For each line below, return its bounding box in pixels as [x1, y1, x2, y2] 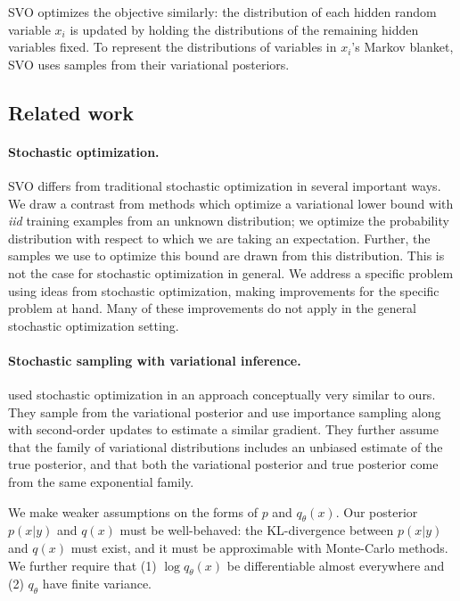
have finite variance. [42, 574, 152, 593]
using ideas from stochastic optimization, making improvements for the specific [8, 281, 439, 300]
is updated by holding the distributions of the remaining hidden [70, 20, 419, 38]
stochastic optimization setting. [8, 316, 179, 334]
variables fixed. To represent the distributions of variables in [8, 37, 337, 56]
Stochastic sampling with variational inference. [8, 350, 301, 369]
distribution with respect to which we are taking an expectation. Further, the [8, 228, 431, 247]
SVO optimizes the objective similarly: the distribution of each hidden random [8, 3, 437, 21]
